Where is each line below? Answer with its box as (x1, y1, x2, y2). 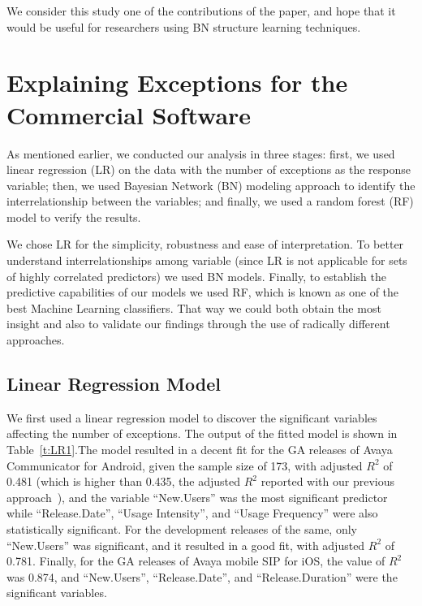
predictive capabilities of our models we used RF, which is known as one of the (6, 284, 399, 301)
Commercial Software (6, 97, 252, 131)
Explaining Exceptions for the (6, 66, 348, 99)
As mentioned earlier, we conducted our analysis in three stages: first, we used (6, 145, 395, 162)
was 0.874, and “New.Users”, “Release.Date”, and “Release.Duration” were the (6, 568, 398, 585)
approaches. (6, 331, 65, 348)
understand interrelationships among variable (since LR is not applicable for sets (6, 252, 407, 269)
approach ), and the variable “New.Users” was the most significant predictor (6, 488, 388, 505)
